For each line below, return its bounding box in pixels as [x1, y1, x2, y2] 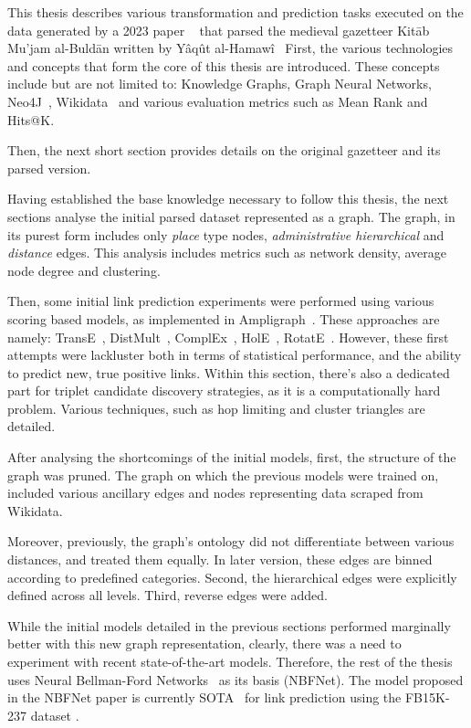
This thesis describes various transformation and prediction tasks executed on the [7, 3, 464, 21]
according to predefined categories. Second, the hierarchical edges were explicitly [7, 567, 457, 586]
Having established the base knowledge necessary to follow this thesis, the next [7, 189, 449, 208]
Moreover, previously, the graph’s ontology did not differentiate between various [7, 532, 455, 551]
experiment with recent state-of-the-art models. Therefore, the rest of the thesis [7, 652, 453, 670]
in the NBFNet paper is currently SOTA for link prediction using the [7, 688, 402, 707]
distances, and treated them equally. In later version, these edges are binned [7, 550, 433, 569]
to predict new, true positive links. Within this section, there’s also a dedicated [7, 363, 450, 382]
